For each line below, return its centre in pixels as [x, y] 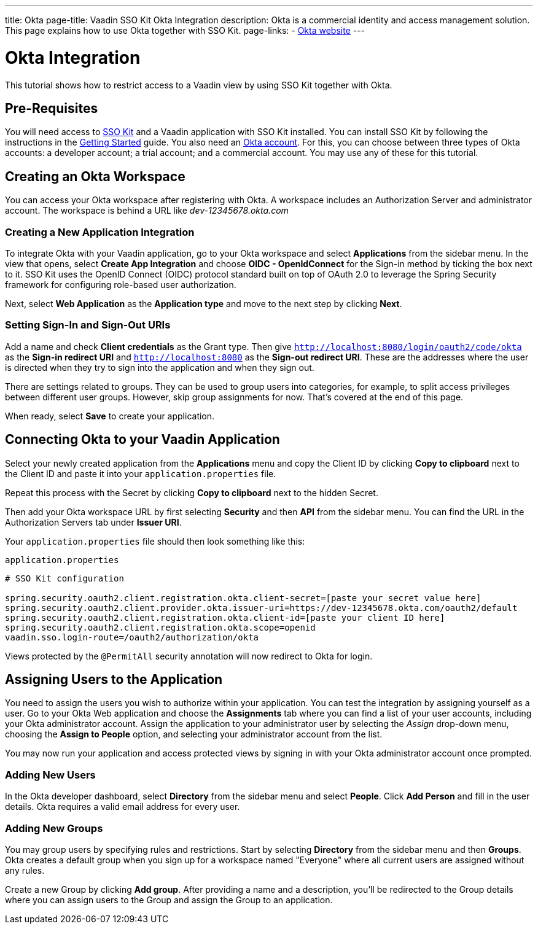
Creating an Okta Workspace [95, 176]
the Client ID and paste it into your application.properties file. [141, 473]
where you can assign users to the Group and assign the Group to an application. [169, 900]
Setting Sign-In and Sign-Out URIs [88, 325]
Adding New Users [50, 775]
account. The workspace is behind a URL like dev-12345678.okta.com [147, 211]
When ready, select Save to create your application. [110, 416]
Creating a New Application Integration [100, 232]
